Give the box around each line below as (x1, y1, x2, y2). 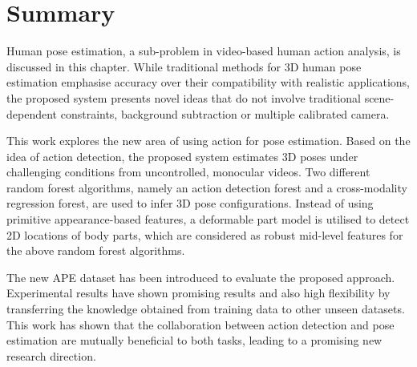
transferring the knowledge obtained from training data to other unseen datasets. (6, 300, 405, 317)
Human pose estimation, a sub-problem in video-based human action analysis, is (6, 42, 401, 59)
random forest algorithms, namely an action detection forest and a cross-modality (6, 179, 407, 196)
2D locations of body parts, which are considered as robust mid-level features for (6, 226, 403, 243)
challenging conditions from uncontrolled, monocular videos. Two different (6, 163, 370, 180)
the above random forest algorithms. (6, 242, 185, 259)
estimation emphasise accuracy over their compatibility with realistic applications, (6, 74, 410, 91)
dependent (6, 105, 58, 122)
